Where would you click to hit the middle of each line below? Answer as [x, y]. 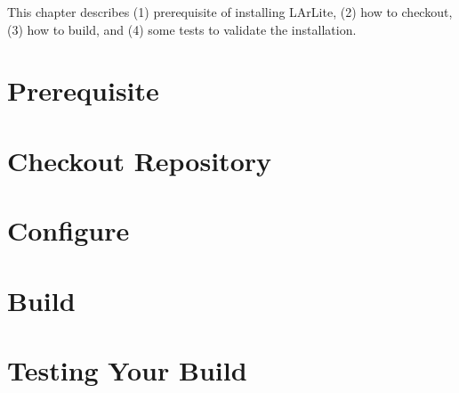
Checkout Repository [139, 160]
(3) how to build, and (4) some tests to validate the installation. [182, 29]
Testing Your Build [127, 369]
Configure [68, 230]
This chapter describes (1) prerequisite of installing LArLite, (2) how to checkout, [230, 12]
